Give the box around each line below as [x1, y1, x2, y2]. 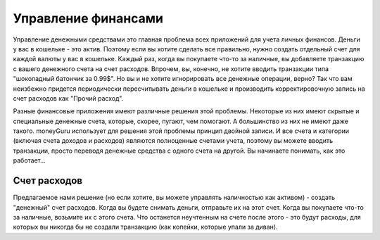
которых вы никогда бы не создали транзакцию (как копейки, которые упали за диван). [13, 222, 278, 232]
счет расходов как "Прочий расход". [13, 94, 124, 102]
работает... [13, 156, 46, 165]
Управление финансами [13, 11, 163, 26]
